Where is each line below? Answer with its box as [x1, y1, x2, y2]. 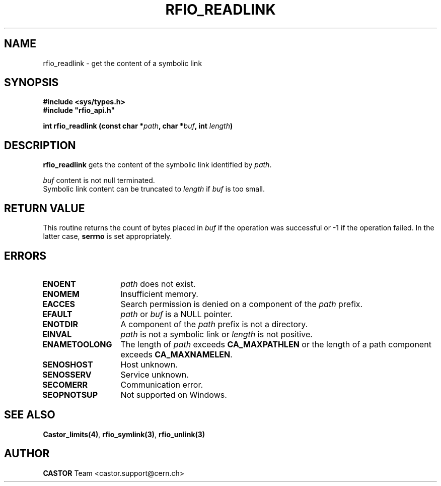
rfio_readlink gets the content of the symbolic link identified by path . [43, 160, 272, 169]
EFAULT [42, 309, 72, 319]
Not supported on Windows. [120, 389, 227, 400]
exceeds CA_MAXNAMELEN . [120, 349, 233, 359]
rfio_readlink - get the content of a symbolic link [43, 58, 202, 68]
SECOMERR [42, 379, 88, 390]
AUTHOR [4, 447, 50, 460]
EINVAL [42, 329, 72, 339]
